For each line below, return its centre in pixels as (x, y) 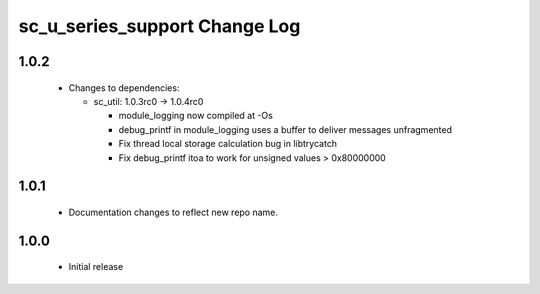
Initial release (96, 267)
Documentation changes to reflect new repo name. (173, 212)
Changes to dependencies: (124, 87)
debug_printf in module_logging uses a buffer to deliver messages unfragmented (285, 129)
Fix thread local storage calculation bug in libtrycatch (228, 144)
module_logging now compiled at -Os (196, 116)
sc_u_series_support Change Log (159, 26)
